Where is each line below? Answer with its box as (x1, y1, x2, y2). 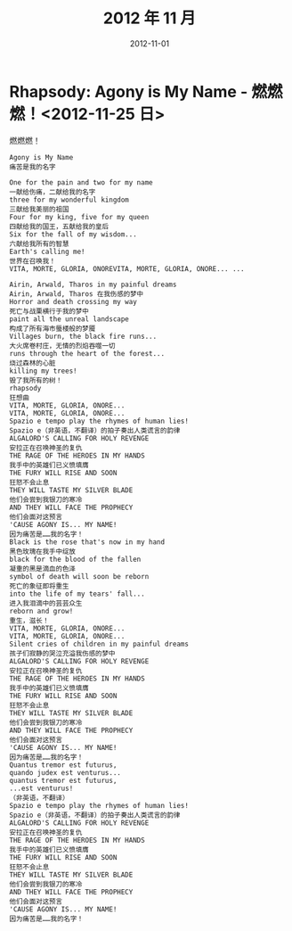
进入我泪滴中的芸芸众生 (9, 598, 83, 607)
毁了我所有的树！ (9, 375, 63, 384)
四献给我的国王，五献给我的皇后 (9, 222, 109, 231)
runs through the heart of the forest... (9, 349, 166, 358)
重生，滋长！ (9, 616, 50, 625)
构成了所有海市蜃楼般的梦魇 (9, 324, 96, 333)
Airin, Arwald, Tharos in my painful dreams (9, 280, 177, 289)
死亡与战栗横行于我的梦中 (9, 307, 89, 316)
